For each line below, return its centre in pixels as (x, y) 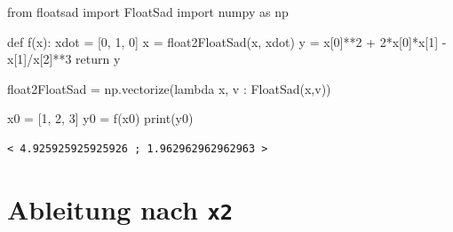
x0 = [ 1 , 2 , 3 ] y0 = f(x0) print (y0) (100, 118)
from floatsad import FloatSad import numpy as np (148, 12)
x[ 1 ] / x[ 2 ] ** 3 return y (64, 59)
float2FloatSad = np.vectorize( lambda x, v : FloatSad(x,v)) (169, 88)
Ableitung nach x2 (120, 209)
